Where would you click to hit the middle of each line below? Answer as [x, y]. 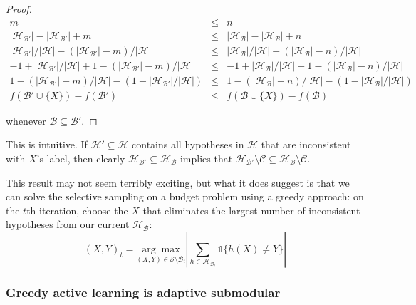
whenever [26, 120]
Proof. [19, 9]
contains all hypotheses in [188, 144]
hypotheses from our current [68, 224]
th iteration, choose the [77, 210]
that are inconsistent [306, 144]
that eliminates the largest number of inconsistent [251, 210]
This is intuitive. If [47, 144]
